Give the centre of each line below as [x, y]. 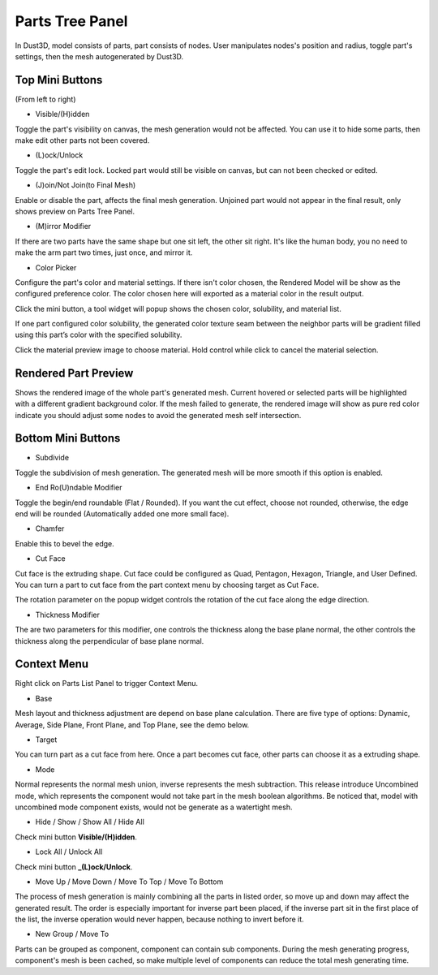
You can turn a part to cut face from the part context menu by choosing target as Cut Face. [167, 585]
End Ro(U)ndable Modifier [79, 488]
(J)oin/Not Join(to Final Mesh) [86, 185]
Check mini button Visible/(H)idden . [76, 837]
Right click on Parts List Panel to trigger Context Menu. [107, 684]
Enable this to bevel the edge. [64, 543]
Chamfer [50, 528]
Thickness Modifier [68, 615]
